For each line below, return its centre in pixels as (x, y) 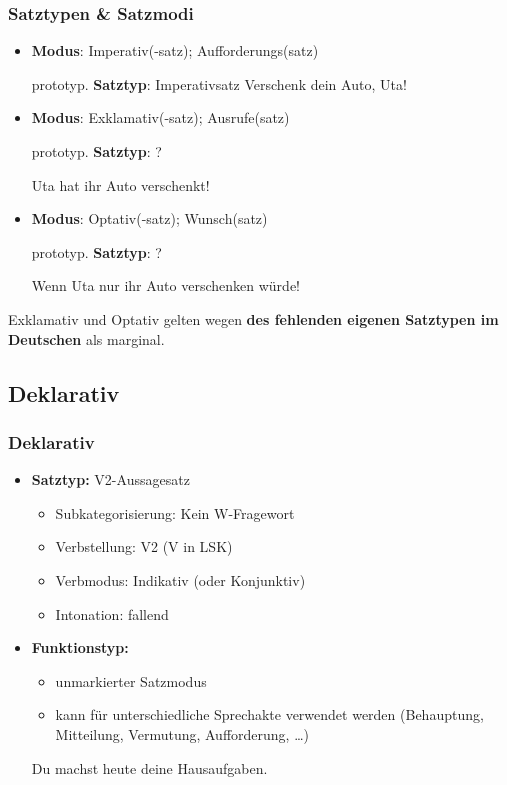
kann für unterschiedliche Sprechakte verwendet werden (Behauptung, (269, 714)
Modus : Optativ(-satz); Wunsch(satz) (149, 218)
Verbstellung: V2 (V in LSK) (144, 546)
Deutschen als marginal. (86, 338)
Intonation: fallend (112, 613)
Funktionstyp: (80, 647)
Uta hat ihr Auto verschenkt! (120, 184)
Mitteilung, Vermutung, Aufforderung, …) (182, 733)
